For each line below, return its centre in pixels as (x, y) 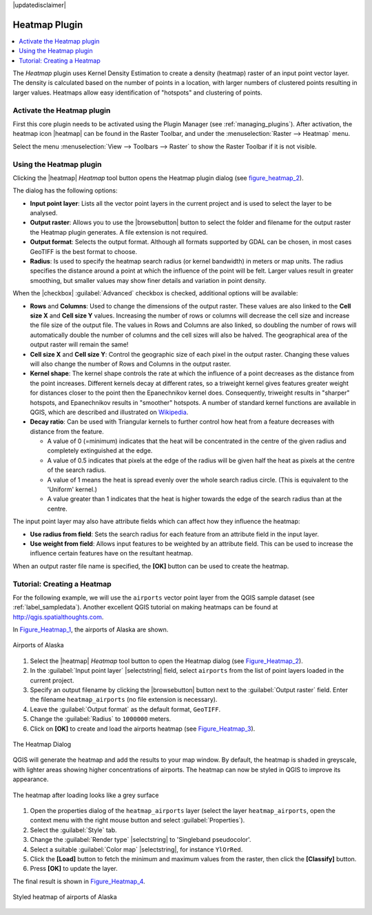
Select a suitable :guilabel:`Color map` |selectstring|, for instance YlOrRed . (136, 849)
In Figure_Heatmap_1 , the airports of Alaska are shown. (91, 630)
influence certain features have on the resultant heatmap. (111, 553)
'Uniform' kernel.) (72, 489)
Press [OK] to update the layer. (74, 869)
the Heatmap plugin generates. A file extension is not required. (119, 232)
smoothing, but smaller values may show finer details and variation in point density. (148, 280)
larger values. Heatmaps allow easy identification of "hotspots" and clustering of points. (138, 92)
